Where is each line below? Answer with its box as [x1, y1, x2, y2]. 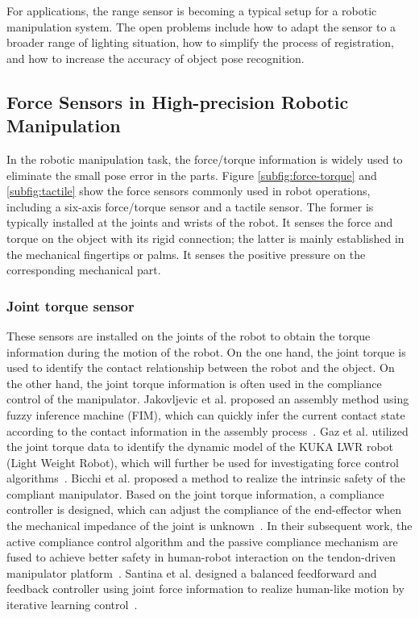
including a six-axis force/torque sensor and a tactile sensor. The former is [6, 198, 374, 215]
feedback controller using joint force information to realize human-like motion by [6, 580, 404, 597]
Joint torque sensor [6, 295, 135, 315]
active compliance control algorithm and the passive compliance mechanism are [6, 532, 398, 549]
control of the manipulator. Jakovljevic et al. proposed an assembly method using [6, 390, 409, 407]
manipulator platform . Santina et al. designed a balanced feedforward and [6, 564, 377, 581]
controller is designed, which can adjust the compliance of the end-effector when [6, 501, 401, 518]
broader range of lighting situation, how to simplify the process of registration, [6, 34, 394, 51]
